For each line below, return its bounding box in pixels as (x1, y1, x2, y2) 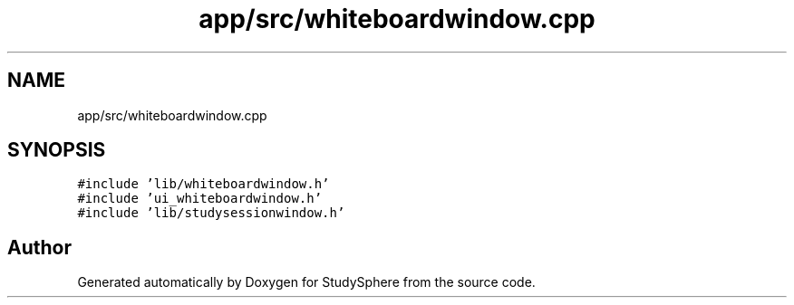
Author (7, 235, 72, 259)
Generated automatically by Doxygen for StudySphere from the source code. (77, 274, 536, 291)
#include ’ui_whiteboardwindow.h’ (77, 191, 323, 206)
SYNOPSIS (7, 138, 106, 162)
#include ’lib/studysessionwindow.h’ (77, 205, 345, 221)
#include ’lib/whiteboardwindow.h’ (77, 176, 330, 192)
